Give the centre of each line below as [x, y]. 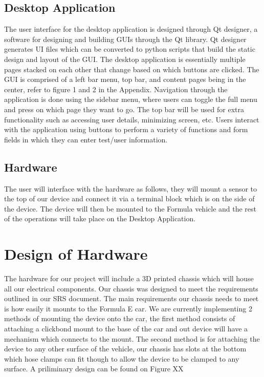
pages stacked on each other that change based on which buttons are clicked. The [132, 69]
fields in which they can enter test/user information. [86, 139]
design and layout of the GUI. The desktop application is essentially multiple [125, 59]
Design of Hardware [76, 254]
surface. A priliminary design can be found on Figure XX [94, 369]
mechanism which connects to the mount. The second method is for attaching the [132, 338]
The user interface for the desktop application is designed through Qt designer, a [131, 29]
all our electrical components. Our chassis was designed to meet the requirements [131, 288]
